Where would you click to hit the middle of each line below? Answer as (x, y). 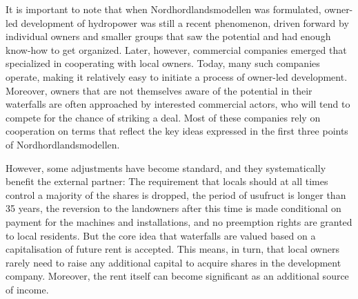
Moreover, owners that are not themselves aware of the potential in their (159, 90)
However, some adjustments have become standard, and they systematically (166, 167)
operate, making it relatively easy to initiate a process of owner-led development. (177, 76)
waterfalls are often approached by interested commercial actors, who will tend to (178, 104)
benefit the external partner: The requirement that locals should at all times (167, 181)
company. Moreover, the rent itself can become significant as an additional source (177, 276)
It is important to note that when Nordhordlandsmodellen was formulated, (163, 9)
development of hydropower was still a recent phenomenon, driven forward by (185, 22)
